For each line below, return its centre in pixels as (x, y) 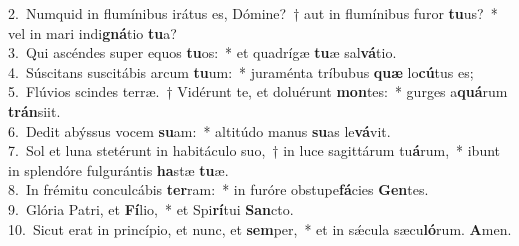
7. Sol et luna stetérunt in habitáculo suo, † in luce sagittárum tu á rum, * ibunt (254, 150)
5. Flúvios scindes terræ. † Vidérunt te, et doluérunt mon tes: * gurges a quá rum (258, 91)
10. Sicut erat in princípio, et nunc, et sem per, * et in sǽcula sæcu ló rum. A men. (260, 228)
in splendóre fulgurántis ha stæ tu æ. (118, 169)
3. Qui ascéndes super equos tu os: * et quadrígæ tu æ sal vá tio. (202, 52)
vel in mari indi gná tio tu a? (92, 32)
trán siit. (34, 110)
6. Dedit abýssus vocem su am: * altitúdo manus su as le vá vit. (199, 130)
